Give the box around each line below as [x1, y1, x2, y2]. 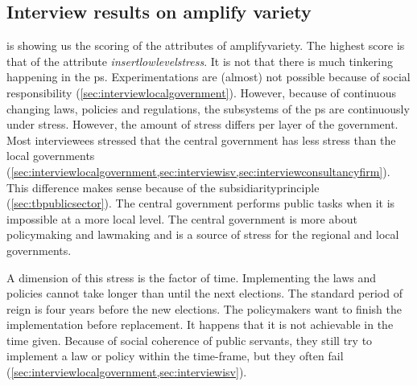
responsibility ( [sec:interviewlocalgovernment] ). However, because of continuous [6, 84, 396, 101]
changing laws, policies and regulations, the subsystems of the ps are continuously [6, 100, 410, 117]
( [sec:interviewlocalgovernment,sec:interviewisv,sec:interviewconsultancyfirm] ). [6, 162, 390, 179]
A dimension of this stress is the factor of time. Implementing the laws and [6, 269, 377, 285]
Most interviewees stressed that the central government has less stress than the [6, 131, 396, 148]
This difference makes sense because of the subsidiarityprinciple [6, 179, 320, 195]
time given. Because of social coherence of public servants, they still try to [6, 331, 373, 348]
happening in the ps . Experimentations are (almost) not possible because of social [6, 68, 411, 85]
